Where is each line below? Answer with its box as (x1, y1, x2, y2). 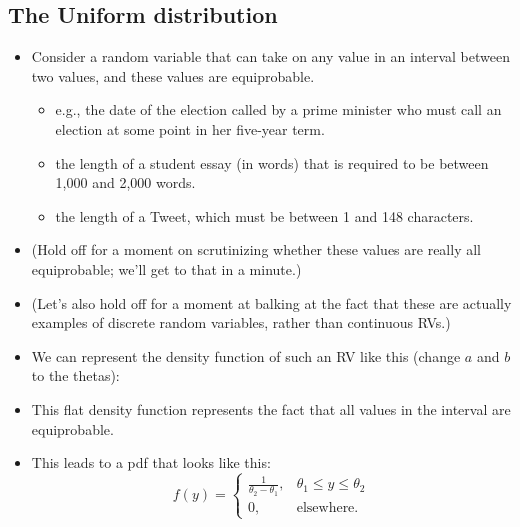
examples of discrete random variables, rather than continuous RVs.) (31, 312, 451, 333)
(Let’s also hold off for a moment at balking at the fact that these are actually (31, 292, 512, 313)
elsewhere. (296, 500, 359, 515)
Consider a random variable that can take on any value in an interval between (31, 46, 510, 67)
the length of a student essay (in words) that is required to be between (55, 152, 489, 173)
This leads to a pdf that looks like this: (31, 452, 271, 473)
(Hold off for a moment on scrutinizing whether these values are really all (31, 239, 481, 260)
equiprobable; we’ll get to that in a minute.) (31, 258, 302, 279)
